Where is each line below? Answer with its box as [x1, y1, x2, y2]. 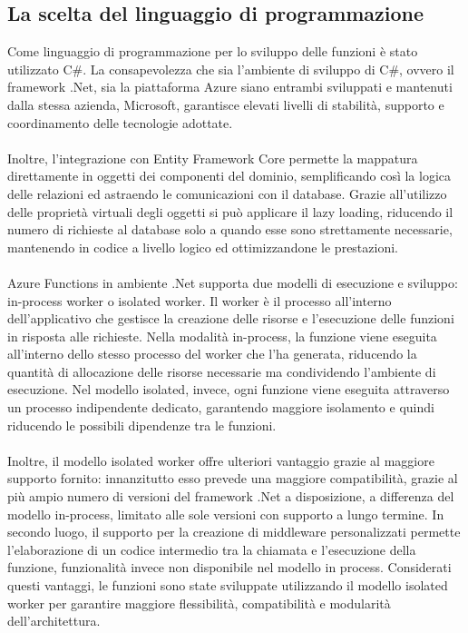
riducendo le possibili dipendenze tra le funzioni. [7, 415, 277, 434]
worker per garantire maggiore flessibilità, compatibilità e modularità [7, 593, 391, 612]
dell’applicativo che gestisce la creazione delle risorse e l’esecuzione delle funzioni [7, 309, 454, 328]
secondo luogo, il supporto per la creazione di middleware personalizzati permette [7, 522, 461, 541]
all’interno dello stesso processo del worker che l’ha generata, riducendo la [7, 344, 417, 363]
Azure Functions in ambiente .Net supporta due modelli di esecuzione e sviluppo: [7, 272, 458, 292]
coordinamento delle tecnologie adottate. [7, 113, 233, 132]
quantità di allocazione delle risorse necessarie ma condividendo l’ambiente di [7, 361, 436, 381]
